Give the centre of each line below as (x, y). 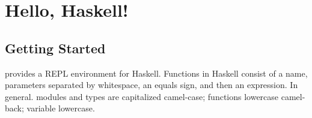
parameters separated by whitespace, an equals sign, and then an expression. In (151, 85)
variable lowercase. (61, 108)
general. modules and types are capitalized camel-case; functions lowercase (142, 96)
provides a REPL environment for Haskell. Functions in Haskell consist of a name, (156, 73)
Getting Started (55, 48)
